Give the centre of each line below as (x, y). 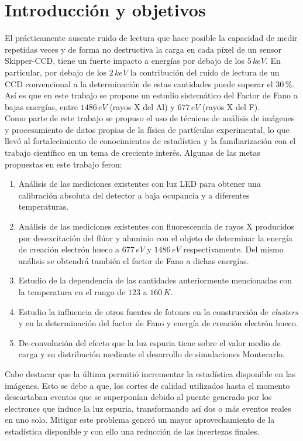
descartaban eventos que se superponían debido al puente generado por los (138, 397)
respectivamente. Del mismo (233, 249)
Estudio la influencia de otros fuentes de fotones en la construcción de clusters (158, 311)
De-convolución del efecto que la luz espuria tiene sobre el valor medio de (149, 342)
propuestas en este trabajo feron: (63, 164)
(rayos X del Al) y (142, 106)
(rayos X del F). (231, 106)
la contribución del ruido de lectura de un (205, 72)
